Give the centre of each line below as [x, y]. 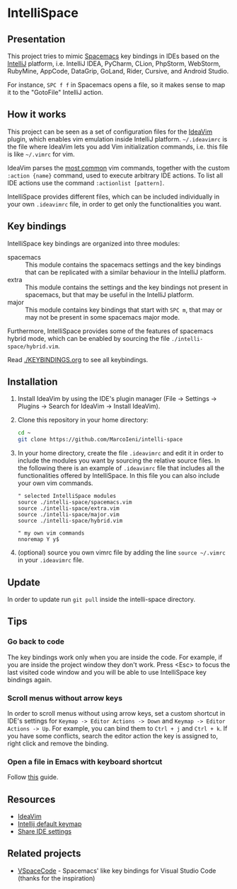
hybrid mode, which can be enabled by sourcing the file [88, 338]
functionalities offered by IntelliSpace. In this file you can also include [118, 476]
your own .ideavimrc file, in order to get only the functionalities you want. [114, 204]
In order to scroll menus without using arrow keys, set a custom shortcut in [116, 713]
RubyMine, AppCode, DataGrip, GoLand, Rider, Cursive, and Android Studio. [118, 71]
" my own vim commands [51, 533]
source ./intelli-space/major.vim [68, 515]
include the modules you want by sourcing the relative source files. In [119, 460]
